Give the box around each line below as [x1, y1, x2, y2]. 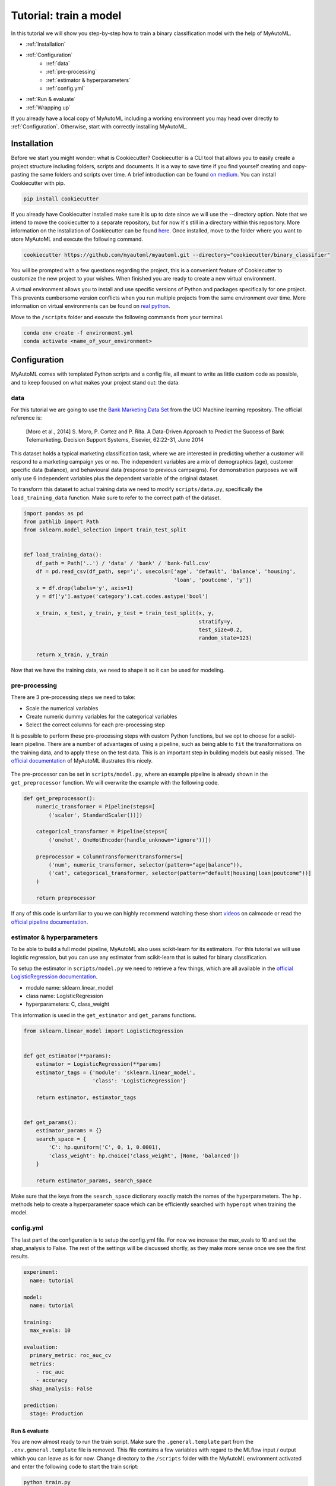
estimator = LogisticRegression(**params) [36, 1061, 161, 1068]
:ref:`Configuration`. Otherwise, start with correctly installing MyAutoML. [11, 123, 188, 130]
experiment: [23, 1269, 59, 1276]
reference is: [11, 414, 42, 421]
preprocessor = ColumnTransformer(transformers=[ [36, 853, 183, 860]
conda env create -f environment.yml [23, 329, 134, 336]
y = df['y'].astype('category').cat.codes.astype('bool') [36, 593, 208, 600]
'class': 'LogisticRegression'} [92, 1078, 186, 1084]
